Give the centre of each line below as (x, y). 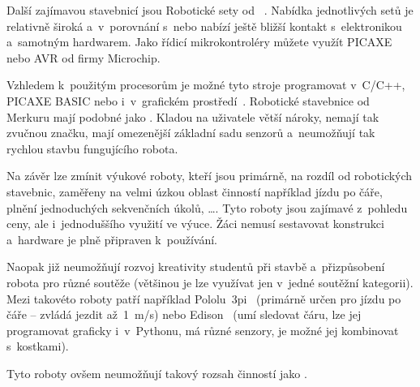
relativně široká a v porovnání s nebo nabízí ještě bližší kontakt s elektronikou (204, 26)
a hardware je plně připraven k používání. (112, 239)
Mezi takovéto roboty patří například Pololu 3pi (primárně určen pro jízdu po (204, 298)
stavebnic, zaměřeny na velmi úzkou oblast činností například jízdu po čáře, (195, 191)
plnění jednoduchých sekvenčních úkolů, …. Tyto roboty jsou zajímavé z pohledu (207, 207)
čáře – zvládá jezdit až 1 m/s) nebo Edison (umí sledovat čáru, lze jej (184, 314)
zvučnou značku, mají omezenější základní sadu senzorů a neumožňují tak (191, 133)
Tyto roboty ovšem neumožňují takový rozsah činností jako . (157, 373)
